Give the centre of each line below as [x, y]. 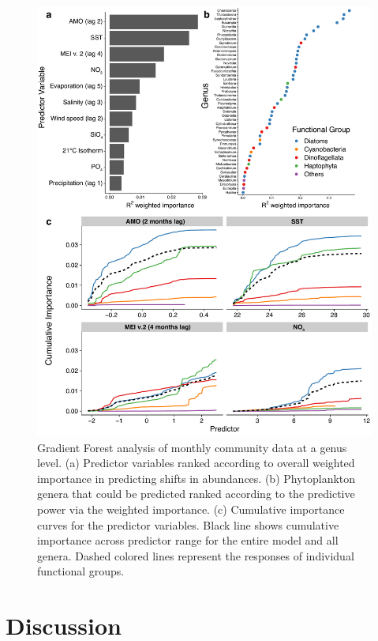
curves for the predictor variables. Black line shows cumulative [188, 524]
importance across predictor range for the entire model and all [188, 540]
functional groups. [81, 571]
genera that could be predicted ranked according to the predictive [196, 494]
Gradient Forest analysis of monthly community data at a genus [192, 447]
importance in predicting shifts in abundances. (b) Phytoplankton [196, 478]
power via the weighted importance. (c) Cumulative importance [191, 509]
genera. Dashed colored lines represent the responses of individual [196, 555]
